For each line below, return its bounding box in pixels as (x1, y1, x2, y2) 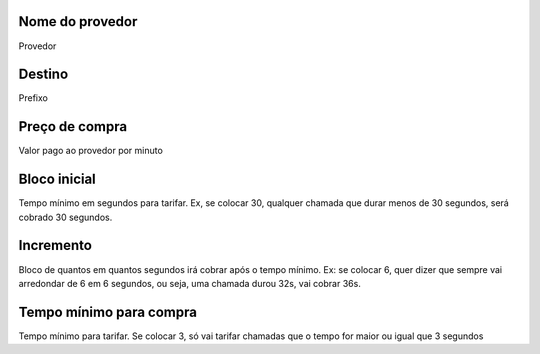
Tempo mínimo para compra (18, 303, 197, 320)
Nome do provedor (18, 13, 138, 30)
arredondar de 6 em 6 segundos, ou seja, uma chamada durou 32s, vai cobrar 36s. (18, 277, 362, 289)
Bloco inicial (18, 171, 97, 188)
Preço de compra (18, 118, 128, 135)
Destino (18, 66, 69, 83)
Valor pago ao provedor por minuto (18, 145, 164, 157)
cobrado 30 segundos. (18, 211, 113, 223)
